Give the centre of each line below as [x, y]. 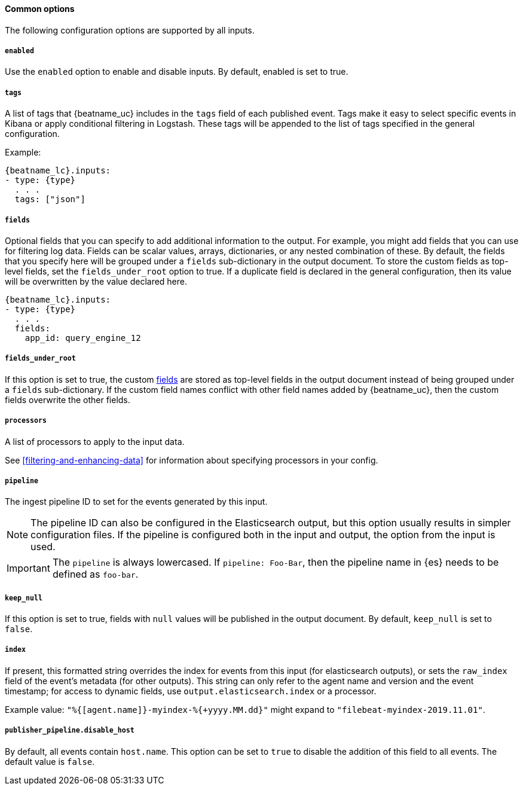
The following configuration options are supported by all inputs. [130, 30]
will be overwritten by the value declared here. [96, 281]
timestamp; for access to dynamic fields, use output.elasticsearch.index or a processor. [191, 691]
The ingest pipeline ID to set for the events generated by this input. [136, 502]
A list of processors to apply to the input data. [95, 441]
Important [28, 568]
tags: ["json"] [50, 199]
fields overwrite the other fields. [68, 399]
